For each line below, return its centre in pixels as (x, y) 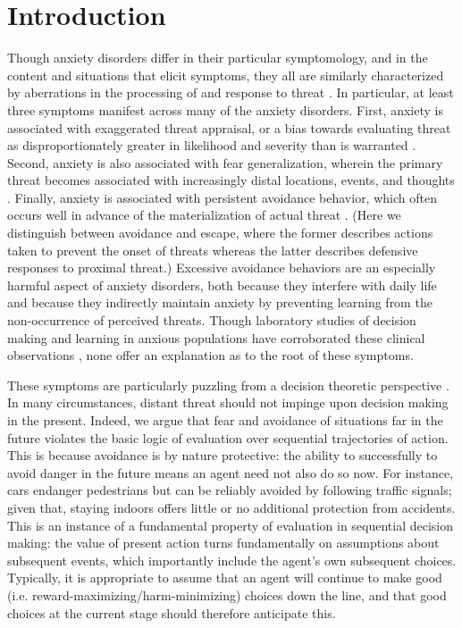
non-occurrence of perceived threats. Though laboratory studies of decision (212, 320)
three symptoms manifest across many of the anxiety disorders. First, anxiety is (225, 109)
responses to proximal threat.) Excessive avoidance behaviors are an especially (222, 268)
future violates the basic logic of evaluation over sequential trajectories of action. (228, 437)
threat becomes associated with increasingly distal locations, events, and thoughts (231, 180)
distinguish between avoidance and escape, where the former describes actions (220, 233)
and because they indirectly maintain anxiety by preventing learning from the (220, 302)
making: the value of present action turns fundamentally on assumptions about (223, 543)
